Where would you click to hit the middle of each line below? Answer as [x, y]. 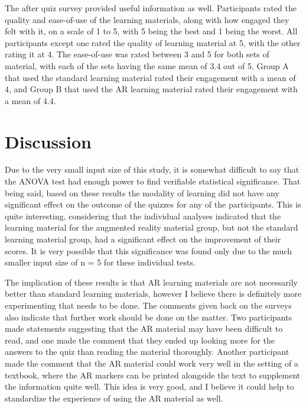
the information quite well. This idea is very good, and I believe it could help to [149, 386]
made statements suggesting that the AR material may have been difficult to [144, 328]
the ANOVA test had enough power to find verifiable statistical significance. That [153, 181]
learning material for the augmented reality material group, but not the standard [152, 227]
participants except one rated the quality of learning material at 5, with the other [153, 42]
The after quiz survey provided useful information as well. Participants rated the [151, 8]
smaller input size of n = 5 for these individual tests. [100, 262]
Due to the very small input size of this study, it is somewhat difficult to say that [152, 169]
